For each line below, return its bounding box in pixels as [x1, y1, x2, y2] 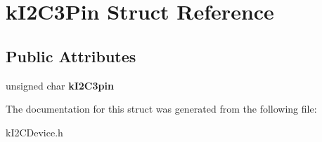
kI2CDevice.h [6, 125, 63, 139]
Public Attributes [6, 45, 136, 66]
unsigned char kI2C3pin [6, 78, 114, 92]
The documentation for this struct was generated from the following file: [6, 101, 317, 116]
